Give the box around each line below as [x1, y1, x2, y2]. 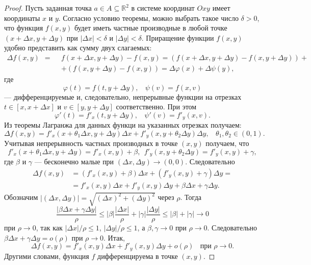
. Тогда [180, 192, 201, 202]
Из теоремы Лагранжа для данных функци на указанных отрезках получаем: [4, 120, 242, 130]
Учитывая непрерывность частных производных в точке [4, 138, 178, 149]
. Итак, [103, 232, 125, 243]
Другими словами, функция [4, 250, 89, 261]
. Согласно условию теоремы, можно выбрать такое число [58, 12, 239, 23]
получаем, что [205, 138, 249, 149]
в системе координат [131, 3, 195, 13]
